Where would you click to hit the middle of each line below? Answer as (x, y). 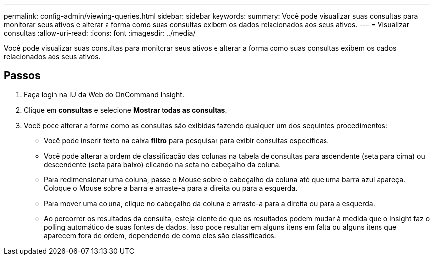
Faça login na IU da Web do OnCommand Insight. (104, 94)
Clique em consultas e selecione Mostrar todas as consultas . (126, 110)
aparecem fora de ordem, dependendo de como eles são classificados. (160, 235)
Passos (22, 76)
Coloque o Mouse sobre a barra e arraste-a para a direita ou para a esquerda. (171, 188)
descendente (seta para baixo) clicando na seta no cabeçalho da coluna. (163, 164)
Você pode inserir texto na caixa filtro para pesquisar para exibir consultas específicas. (187, 140)
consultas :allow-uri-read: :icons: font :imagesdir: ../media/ (100, 33)
